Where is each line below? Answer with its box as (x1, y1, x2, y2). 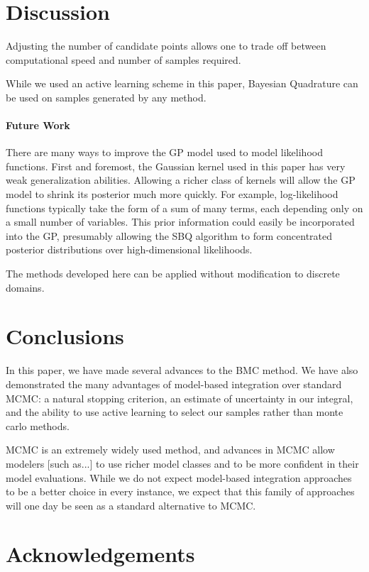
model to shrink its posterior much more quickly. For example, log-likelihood (6, 187, 338, 202)
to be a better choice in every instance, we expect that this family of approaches (6, 484, 355, 499)
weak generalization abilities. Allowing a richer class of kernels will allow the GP (6, 172, 356, 187)
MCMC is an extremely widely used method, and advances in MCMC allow (6, 442, 335, 457)
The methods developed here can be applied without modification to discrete (6, 266, 340, 281)
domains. (6, 280, 45, 295)
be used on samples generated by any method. (6, 89, 206, 104)
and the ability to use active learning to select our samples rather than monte (6, 405, 343, 419)
